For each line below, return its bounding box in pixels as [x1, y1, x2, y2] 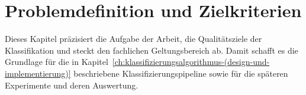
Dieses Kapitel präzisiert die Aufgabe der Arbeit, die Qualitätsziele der [5, 32, 262, 45]
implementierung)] [5, 67, 71, 79]
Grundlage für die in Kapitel [5, 55, 108, 68]
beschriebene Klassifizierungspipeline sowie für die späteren [73, 67, 288, 79]
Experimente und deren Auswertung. [5, 78, 138, 91]
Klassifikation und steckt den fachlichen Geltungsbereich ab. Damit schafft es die [5, 44, 298, 56]
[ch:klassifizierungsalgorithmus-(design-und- [112, 55, 270, 68]
